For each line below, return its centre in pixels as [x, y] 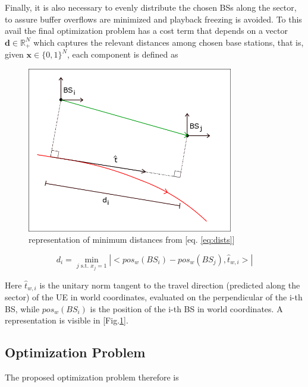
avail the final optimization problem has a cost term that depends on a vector [146, 31]
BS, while [22, 308]
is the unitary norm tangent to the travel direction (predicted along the [170, 285]
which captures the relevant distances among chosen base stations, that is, [169, 42]
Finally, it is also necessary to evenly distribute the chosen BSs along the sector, [151, 7]
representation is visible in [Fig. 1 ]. [67, 320]
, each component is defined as [123, 54]
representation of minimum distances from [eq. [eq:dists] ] [132, 240]
